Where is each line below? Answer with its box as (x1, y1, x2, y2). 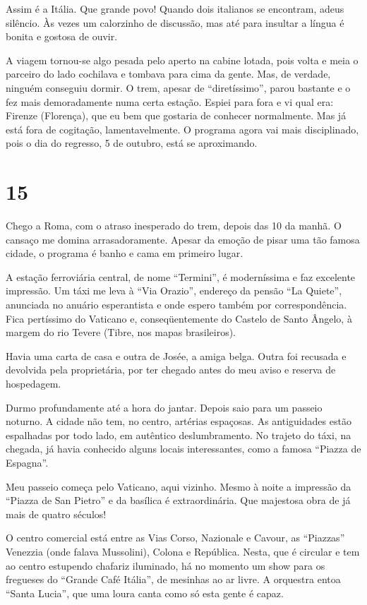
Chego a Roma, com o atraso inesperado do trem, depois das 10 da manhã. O (6, 218, 342, 233)
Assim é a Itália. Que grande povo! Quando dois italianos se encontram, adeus (6, 1, 344, 16)
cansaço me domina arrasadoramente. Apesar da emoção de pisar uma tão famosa (6, 232, 360, 246)
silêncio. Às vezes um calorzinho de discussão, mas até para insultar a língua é (6, 15, 344, 30)
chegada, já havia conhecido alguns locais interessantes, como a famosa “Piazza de (6, 441, 361, 456)
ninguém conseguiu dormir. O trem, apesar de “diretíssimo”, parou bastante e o (6, 80, 351, 95)
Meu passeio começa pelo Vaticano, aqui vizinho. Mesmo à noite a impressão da (6, 479, 351, 493)
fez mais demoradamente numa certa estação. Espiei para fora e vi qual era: (6, 94, 334, 109)
